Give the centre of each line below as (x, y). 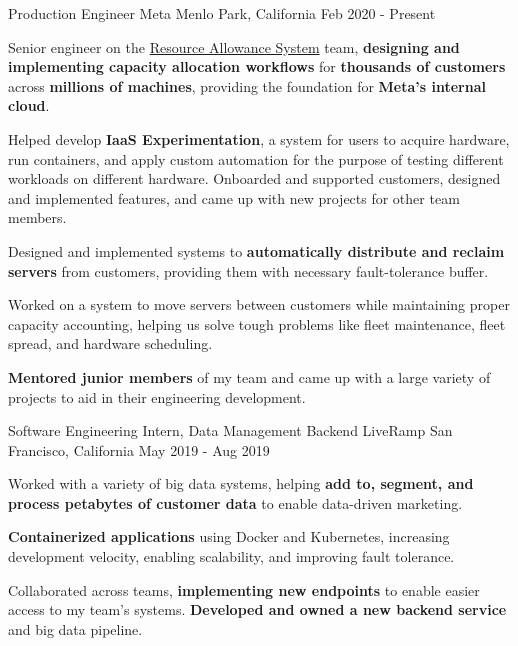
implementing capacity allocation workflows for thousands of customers (257, 66)
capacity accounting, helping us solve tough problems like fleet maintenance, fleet (257, 323)
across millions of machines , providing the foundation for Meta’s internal (247, 85)
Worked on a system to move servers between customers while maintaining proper (259, 304)
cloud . (29, 105)
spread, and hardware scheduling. (110, 343)
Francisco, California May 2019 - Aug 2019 (139, 449)
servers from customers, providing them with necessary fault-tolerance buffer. (248, 270)
